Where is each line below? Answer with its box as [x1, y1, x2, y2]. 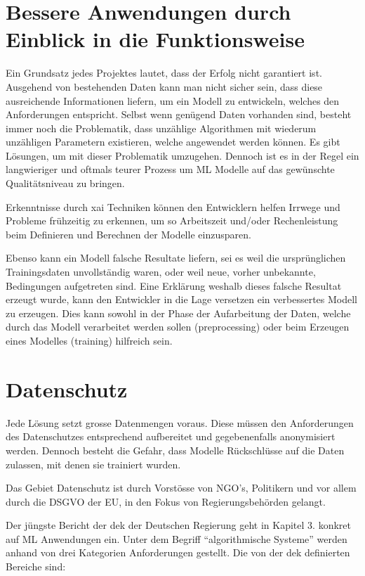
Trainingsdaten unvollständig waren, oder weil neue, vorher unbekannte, [6, 264, 316, 279]
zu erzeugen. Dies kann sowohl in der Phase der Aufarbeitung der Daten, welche [6, 305, 351, 320]
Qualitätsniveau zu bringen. [6, 176, 125, 191]
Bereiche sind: [6, 559, 66, 574]
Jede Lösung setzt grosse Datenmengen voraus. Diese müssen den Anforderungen [6, 415, 354, 430]
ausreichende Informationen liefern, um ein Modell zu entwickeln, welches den [6, 93, 340, 108]
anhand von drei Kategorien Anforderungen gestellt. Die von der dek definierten [6, 545, 350, 560]
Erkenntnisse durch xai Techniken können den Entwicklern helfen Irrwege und [6, 199, 340, 214]
